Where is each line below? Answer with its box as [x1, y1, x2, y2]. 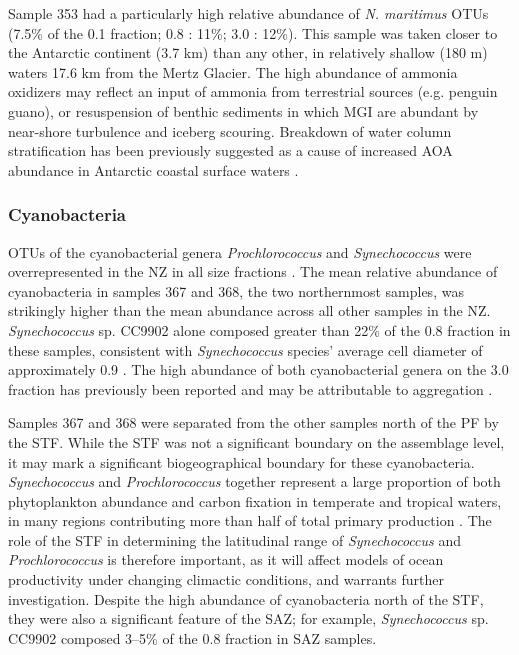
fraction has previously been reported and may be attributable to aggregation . [8, 378, 493, 399]
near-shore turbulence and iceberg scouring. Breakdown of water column [8, 120, 452, 141]
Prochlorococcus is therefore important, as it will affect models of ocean [8, 549, 444, 570]
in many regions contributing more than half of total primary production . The [8, 510, 492, 531]
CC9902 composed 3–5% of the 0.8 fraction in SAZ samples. [8, 627, 377, 648]
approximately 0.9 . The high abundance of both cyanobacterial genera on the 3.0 [8, 359, 509, 380]
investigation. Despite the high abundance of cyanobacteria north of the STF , [8, 588, 484, 609]
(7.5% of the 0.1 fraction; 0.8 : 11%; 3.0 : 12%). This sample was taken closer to [8, 22, 498, 43]
